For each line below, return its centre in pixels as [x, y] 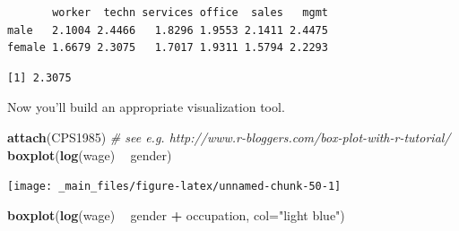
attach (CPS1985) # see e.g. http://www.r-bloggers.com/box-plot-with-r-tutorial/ [229, 137]
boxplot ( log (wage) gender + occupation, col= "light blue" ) [176, 214]
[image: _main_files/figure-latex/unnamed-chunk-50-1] [174, 187]
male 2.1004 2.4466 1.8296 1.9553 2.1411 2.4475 [168, 30]
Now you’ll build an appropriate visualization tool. [146, 107]
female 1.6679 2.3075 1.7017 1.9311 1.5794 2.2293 [168, 48]
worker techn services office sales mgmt [190, 13]
